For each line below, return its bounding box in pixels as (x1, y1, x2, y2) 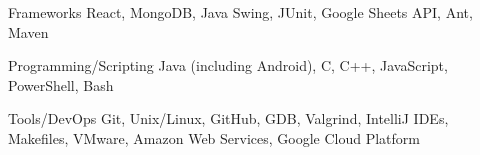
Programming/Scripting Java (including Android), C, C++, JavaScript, (8, 55, 448, 76)
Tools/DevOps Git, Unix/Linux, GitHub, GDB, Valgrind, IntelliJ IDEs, (8, 108, 449, 129)
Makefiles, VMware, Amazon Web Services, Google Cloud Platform (8, 127, 421, 148)
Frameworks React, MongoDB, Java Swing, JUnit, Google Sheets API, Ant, (8, 2, 473, 22)
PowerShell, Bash (8, 74, 114, 95)
